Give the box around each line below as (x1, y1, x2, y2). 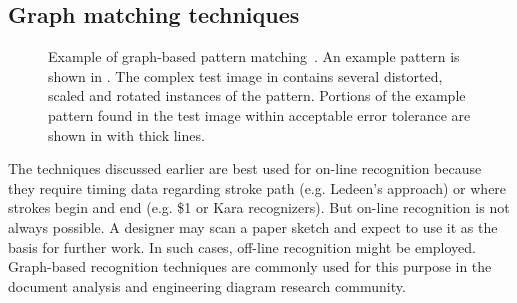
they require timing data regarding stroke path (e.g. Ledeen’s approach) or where (8, 177, 507, 198)
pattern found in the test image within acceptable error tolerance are (48, 104, 471, 125)
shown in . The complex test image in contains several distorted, (48, 65, 443, 86)
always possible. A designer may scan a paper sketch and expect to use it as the (8, 216, 498, 237)
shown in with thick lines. (48, 124, 205, 145)
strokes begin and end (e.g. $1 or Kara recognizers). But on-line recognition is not (8, 197, 510, 218)
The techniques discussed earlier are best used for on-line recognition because (8, 158, 482, 179)
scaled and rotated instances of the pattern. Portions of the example (48, 85, 466, 106)
